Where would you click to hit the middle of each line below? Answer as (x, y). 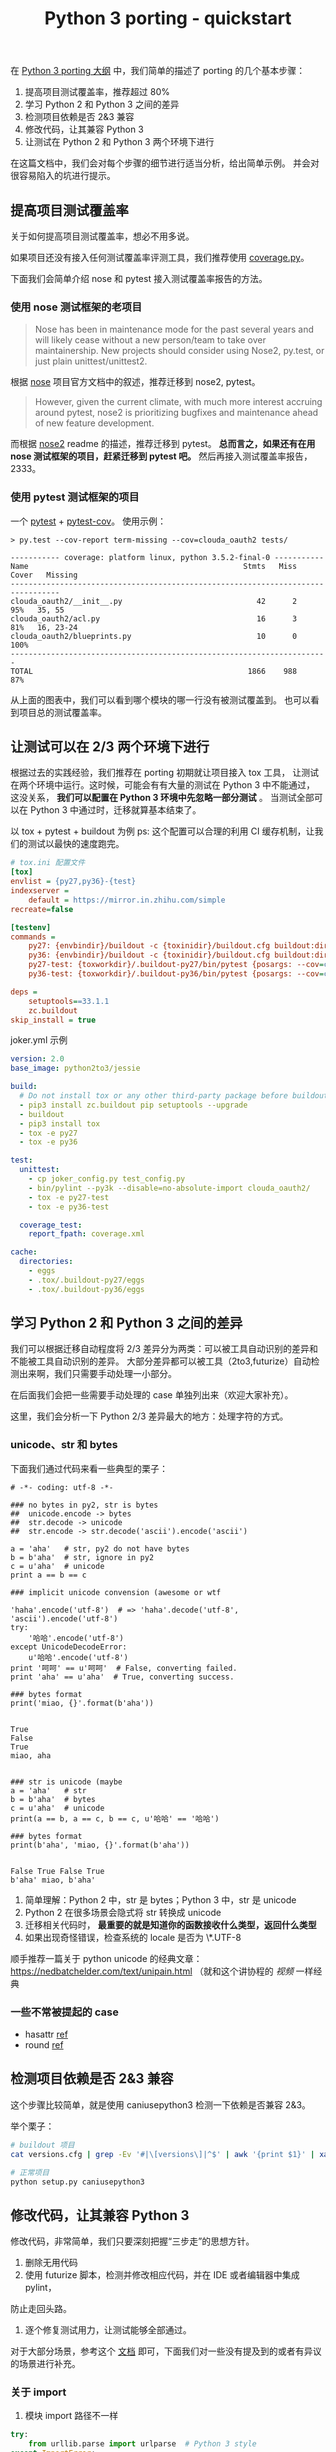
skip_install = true (53, 1020)
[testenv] (31, 927)
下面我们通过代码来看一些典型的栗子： (89, 1468)
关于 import (38, 2392)
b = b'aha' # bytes (53, 1799)
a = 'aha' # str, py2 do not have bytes (100, 1548)
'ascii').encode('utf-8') (64, 1618)
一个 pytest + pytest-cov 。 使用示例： (88, 521)
